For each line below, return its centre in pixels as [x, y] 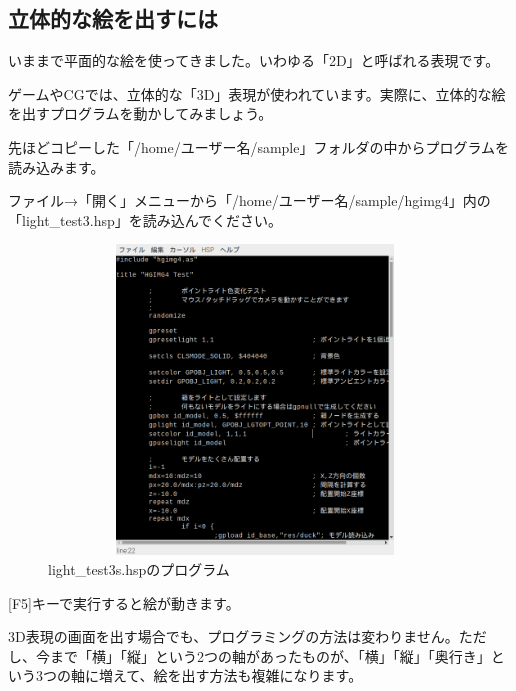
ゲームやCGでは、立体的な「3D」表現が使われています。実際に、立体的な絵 [257, 93]
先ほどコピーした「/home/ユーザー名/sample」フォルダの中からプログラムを [259, 146]
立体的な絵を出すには [113, 18]
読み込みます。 [56, 166]
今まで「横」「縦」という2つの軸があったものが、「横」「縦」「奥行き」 [263, 655]
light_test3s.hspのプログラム [139, 568]
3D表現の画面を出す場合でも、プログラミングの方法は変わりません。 [233, 636]
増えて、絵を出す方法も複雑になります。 [230, 675]
